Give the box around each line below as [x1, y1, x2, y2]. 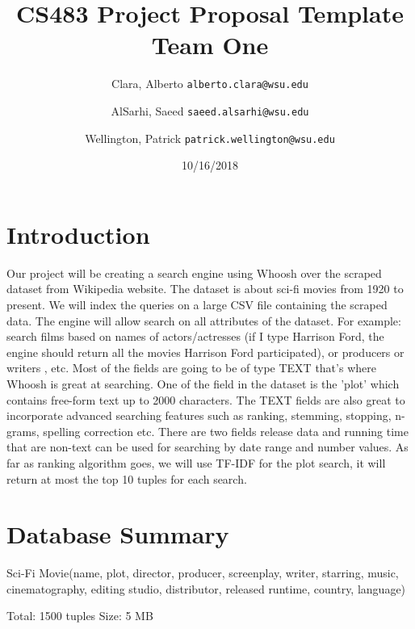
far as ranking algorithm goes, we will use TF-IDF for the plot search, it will [6, 454, 386, 471]
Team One [151, 28, 269, 61]
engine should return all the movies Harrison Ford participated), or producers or [6, 343, 405, 360]
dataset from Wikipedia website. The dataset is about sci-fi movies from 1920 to [6, 280, 404, 297]
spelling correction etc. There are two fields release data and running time [43, 422, 409, 439]
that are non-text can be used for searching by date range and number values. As [6, 438, 409, 455]
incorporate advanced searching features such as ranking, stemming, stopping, [6, 407, 392, 424]
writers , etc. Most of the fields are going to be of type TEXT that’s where [6, 359, 376, 376]
